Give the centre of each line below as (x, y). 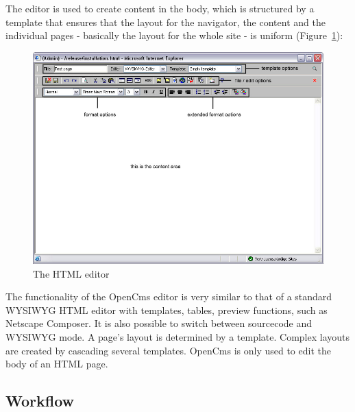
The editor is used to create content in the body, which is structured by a (160, 8)
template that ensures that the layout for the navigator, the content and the (166, 22)
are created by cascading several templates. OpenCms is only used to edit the (168, 350)
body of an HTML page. (57, 364)
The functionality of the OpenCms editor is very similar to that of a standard (169, 296)
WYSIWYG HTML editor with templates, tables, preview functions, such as (167, 310)
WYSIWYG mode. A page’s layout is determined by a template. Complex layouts (178, 336)
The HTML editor (71, 273)
